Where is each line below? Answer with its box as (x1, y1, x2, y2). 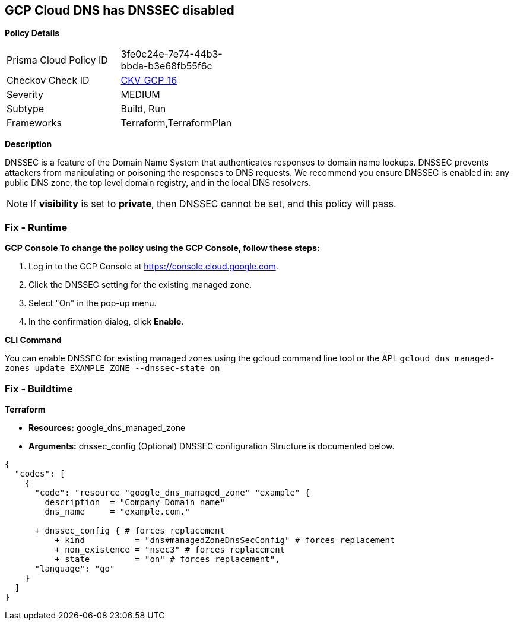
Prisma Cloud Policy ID (7, 54, 108, 66)
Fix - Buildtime (5, 382, 73, 395)
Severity (7, 88, 43, 101)
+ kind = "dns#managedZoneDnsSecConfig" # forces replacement (55, 535, 395, 545)
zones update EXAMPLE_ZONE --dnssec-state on (5, 363, 220, 373)
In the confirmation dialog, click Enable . (28, 316, 184, 327)
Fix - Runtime (5, 221, 68, 233)
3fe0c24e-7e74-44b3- (120, 48, 223, 61)
